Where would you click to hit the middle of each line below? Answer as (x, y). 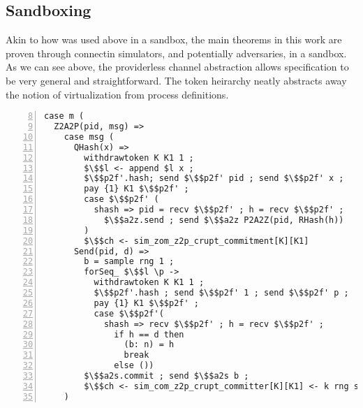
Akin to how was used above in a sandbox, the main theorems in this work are (174, 39)
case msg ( (89, 137)
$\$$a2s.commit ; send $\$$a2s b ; (166, 376)
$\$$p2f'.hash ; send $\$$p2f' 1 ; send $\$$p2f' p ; (221, 293)
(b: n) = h (149, 345)
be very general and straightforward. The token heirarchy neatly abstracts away (176, 80)
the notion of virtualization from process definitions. (117, 94)
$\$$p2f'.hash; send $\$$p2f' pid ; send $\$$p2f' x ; (214, 178)
